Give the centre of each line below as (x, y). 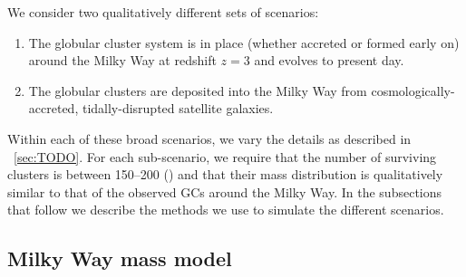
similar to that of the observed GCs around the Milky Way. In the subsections (225, 191)
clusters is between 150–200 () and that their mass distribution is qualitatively (225, 174)
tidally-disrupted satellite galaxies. (178, 108)
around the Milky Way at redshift (122, 60)
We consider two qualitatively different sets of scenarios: (163, 12)
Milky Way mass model (120, 258)
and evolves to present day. (329, 60)
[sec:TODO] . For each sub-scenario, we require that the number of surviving (225, 156)
